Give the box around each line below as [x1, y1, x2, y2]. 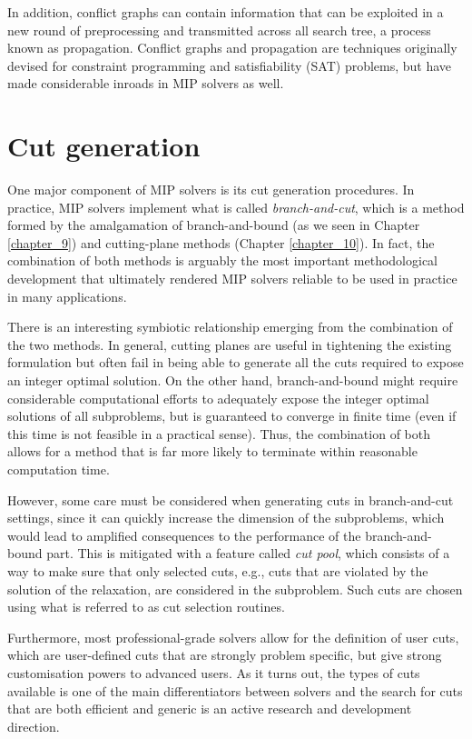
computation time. [7, 460, 110, 478]
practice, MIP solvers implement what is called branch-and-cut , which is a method [7, 197, 465, 216]
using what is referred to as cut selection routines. [7, 597, 285, 616]
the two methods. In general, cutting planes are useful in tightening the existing [7, 335, 452, 354]
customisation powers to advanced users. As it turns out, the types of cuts [7, 663, 420, 682]
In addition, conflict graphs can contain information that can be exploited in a [7, 3, 444, 21]
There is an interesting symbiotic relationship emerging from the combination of [7, 317, 453, 336]
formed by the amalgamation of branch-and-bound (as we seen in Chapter [7, 215, 420, 235]
